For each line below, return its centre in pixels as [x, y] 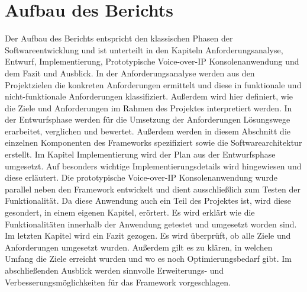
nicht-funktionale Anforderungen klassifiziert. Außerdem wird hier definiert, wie [149, 96]
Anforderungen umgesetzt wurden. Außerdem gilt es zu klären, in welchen [139, 247]
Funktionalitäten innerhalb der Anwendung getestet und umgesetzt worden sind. [151, 224]
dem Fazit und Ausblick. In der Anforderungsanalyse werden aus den [130, 73]
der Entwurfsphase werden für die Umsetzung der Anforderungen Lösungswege [148, 119]
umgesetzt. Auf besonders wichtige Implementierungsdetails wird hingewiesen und [153, 166]
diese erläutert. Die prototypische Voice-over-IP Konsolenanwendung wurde [141, 177]
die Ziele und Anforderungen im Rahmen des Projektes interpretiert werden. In [148, 108]
